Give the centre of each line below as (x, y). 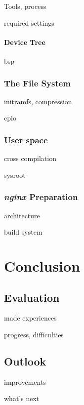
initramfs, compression (38, 101)
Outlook (25, 361)
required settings (29, 22)
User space (26, 140)
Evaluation (32, 297)
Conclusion (42, 265)
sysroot (15, 175)
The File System (38, 83)
